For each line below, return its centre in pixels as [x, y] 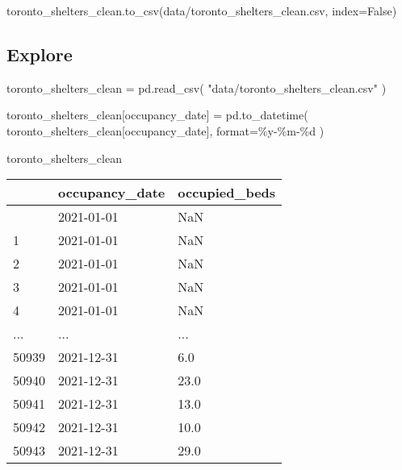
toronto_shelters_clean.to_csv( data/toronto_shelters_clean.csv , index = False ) [202, 10]
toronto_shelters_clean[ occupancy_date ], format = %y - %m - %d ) [165, 130]
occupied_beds [227, 193]
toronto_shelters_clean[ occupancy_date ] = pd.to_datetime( [157, 115]
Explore [40, 54]
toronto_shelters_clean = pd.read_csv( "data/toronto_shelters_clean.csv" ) [197, 87]
